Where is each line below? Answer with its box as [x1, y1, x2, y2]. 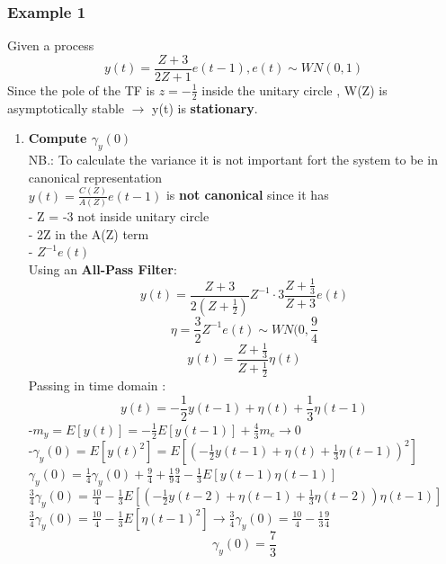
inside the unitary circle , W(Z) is [201, 80, 388, 99]
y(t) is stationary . [152, 98, 258, 117]
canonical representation [28, 167, 163, 186]
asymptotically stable [7, 98, 125, 117]
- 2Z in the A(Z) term [28, 224, 149, 243]
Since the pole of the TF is [7, 80, 155, 99]
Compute [28, 129, 87, 148]
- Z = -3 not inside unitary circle [28, 206, 210, 225]
